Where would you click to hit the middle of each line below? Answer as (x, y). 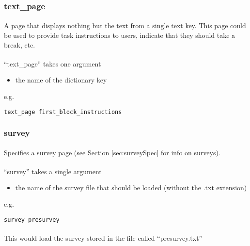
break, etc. (20, 44)
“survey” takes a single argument (53, 171)
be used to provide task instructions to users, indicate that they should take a (120, 35)
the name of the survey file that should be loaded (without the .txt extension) (131, 188)
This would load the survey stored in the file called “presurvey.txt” (103, 238)
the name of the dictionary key (61, 80)
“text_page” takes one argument (53, 63)
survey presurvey (32, 220)
